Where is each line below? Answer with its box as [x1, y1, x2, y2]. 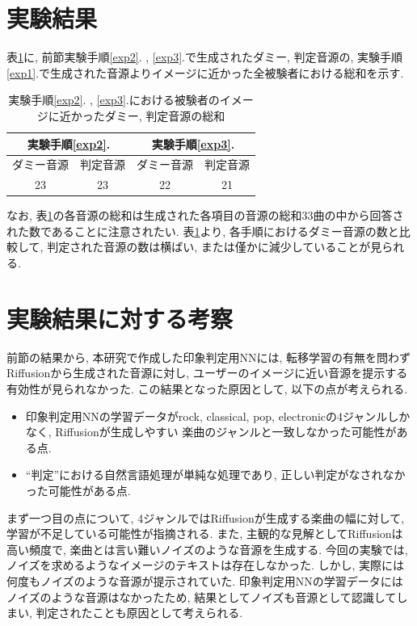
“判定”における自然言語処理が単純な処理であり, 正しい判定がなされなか [25, 466, 406, 483]
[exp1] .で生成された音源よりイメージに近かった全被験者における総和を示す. [6, 64, 404, 81]
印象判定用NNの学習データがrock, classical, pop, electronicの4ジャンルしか [25, 407, 411, 424]
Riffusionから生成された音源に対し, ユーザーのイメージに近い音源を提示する [6, 364, 408, 381]
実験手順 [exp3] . [151, 135, 235, 152]
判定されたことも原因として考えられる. [36, 604, 243, 621]
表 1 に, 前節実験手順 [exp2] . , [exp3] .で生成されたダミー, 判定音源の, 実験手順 [6, 48, 403, 65]
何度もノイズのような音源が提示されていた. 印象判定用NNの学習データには [6, 572, 403, 589]
